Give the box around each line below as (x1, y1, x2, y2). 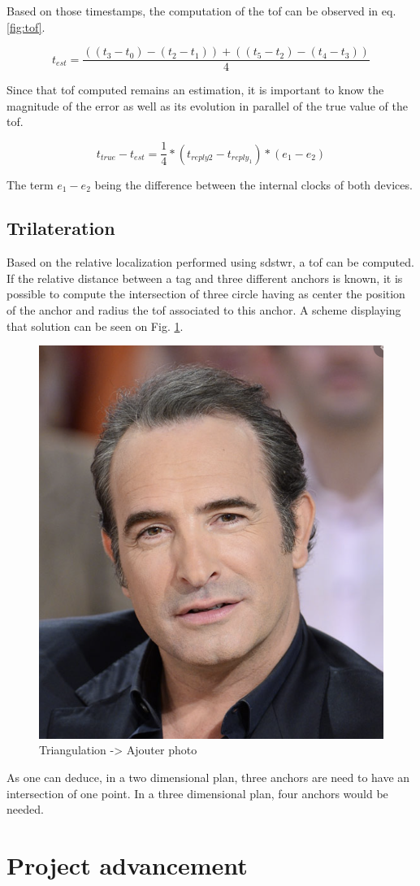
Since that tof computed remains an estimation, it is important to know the (6, 81, 384, 98)
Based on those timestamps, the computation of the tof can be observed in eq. (6, 2, 396, 19)
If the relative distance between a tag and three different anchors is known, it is (6, 269, 403, 286)
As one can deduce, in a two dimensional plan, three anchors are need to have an (6, 768, 410, 785)
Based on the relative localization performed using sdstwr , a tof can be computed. (6, 254, 414, 271)
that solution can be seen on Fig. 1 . (6, 317, 184, 334)
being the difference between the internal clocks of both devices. (94, 176, 413, 193)
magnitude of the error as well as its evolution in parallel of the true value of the (6, 97, 408, 114)
